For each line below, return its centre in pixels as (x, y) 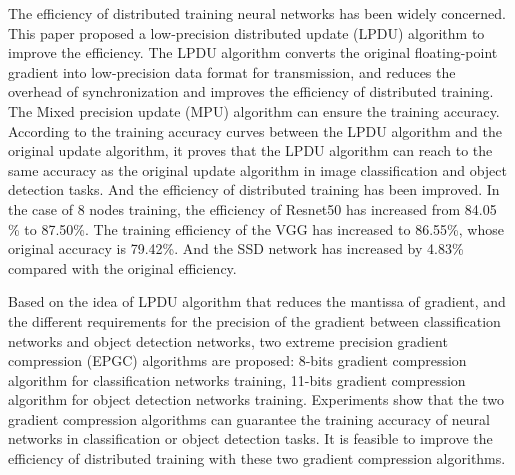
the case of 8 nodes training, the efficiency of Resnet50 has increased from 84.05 (252, 208)
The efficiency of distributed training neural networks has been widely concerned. (257, 13)
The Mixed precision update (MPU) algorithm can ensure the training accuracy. (254, 110)
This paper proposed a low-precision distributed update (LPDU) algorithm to (246, 32)
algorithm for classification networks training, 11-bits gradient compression (237, 379)
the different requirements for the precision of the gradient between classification (254, 320)
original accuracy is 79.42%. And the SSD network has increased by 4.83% (236, 248)
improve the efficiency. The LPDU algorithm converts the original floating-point (253, 52)
